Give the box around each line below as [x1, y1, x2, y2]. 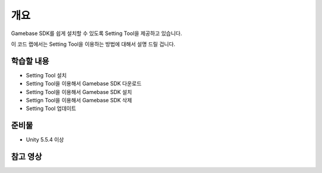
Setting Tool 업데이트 [26, 105, 77, 112]
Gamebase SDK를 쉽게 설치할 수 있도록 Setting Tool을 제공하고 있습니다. [11, 30, 182, 37]
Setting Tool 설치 [26, 71, 67, 78]
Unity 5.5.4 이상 [26, 136, 64, 143]
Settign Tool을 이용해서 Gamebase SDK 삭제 [26, 97, 132, 104]
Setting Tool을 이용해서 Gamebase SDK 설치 [26, 88, 132, 95]
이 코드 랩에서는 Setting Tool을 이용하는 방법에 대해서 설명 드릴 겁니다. [11, 40, 176, 48]
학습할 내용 [11, 56, 49, 66]
